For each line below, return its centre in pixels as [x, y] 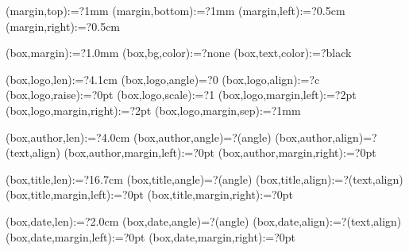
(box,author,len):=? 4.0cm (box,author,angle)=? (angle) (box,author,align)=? [191, 137]
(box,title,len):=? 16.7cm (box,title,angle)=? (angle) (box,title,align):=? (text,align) [204, 179]
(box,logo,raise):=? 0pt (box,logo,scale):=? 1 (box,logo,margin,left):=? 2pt [181, 95]
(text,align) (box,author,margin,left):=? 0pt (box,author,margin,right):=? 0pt [191, 152]
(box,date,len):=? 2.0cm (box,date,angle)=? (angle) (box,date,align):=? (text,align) [204, 221]
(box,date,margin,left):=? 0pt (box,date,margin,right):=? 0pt [151, 236]
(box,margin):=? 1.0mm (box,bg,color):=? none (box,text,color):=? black [179, 53]
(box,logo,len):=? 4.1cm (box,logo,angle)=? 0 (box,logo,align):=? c [163, 79]
